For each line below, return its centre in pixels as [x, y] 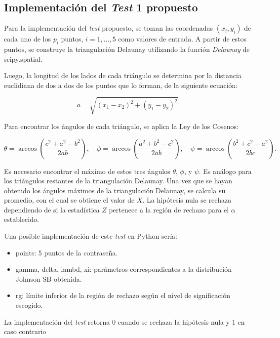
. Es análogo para [225, 171]
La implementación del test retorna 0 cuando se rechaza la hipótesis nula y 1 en [124, 321]
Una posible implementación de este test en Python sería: [91, 236]
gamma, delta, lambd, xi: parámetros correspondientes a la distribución [124, 269]
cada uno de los [27, 39]
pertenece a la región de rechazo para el [169, 209]
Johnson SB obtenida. [49, 278]
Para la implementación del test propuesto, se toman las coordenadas [109, 28]
